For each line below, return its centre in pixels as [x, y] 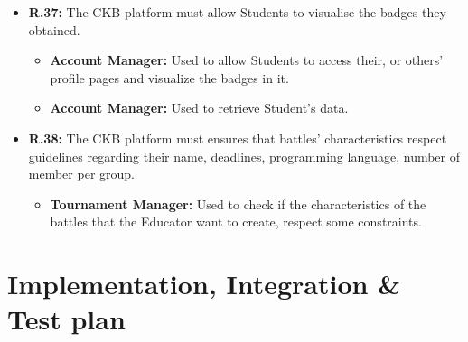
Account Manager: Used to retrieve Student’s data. [199, 108]
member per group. [81, 174]
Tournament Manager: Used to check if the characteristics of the [238, 203]
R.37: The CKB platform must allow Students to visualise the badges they [237, 12]
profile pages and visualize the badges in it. [169, 77]
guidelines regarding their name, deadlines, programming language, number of [244, 156]
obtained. [54, 29]
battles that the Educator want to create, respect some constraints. [236, 222]
